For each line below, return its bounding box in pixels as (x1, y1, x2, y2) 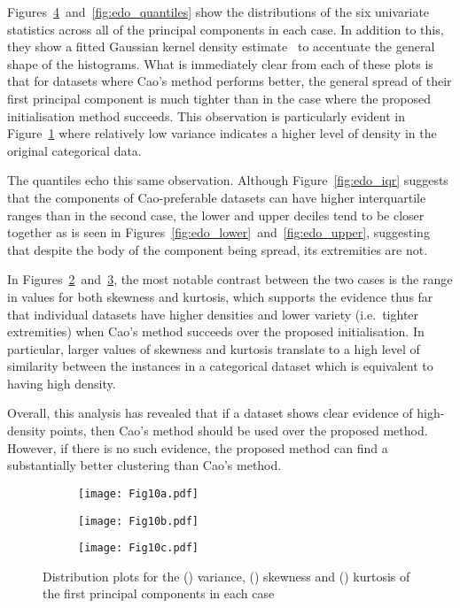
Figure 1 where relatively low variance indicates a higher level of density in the (7, 124, 437, 142)
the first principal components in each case (43, 584, 275, 603)
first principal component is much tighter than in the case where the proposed (7, 89, 432, 107)
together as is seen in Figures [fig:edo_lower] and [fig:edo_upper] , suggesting (7, 223, 430, 242)
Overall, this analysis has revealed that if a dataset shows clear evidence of (7, 404, 413, 422)
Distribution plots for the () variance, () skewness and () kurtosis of (43, 566, 410, 585)
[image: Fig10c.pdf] (78, 542, 199, 555)
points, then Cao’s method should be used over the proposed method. (50, 421, 428, 440)
